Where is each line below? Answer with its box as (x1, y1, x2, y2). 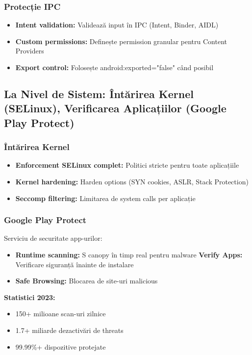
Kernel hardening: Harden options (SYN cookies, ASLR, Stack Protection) (15, 176, 249, 186)
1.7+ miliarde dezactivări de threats (15, 325, 124, 335)
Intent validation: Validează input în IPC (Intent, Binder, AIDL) (15, 20, 219, 30)
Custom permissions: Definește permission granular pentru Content (15, 36, 227, 46)
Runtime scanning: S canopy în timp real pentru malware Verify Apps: (15, 249, 243, 259)
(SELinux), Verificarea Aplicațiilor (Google (4, 101, 227, 116)
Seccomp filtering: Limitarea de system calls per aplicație (15, 193, 196, 203)
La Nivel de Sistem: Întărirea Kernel (4, 86, 194, 101)
